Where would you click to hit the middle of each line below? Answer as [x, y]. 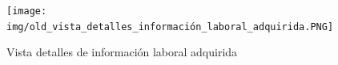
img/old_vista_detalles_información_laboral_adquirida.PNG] [170, 27]
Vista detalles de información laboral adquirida [122, 52]
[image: [27, 11]
